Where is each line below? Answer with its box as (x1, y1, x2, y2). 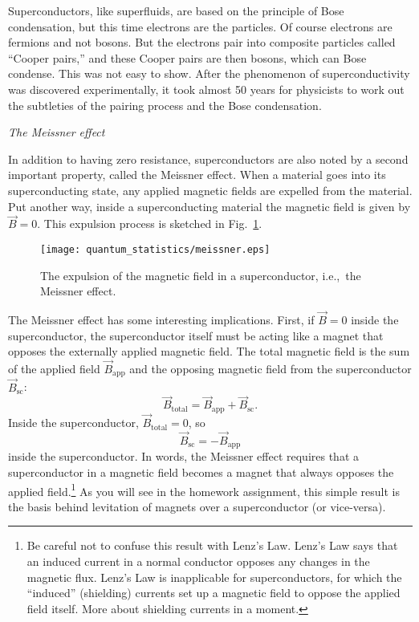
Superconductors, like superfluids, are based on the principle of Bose (8, 2, 344, 18)
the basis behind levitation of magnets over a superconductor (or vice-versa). (8, 498, 386, 514)
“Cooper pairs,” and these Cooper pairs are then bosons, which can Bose (8, 49, 367, 66)
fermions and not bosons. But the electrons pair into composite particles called (8, 34, 396, 51)
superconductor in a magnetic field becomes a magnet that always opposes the (8, 464, 394, 481)
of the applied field (8, 360, 100, 376)
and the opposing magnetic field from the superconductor (129, 360, 412, 376)
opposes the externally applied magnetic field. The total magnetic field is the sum (8, 343, 410, 360)
